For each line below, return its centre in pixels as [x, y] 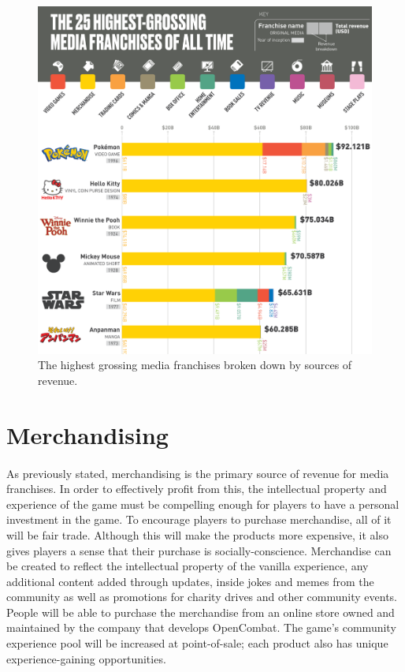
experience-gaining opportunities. [86, 658]
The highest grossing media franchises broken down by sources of [195, 365]
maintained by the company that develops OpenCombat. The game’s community [201, 627]
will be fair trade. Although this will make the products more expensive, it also [198, 534]
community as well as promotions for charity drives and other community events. [202, 597]
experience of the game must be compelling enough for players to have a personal [203, 504]
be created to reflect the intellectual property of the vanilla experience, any [188, 566]
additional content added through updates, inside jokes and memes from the [190, 581]
